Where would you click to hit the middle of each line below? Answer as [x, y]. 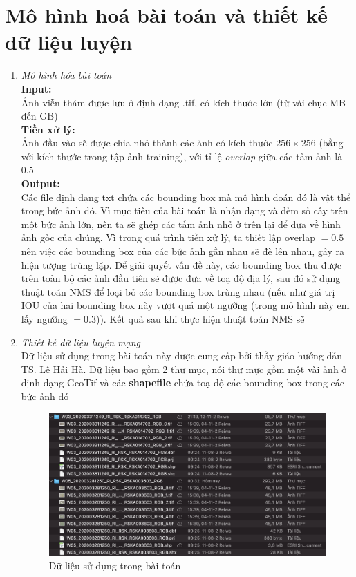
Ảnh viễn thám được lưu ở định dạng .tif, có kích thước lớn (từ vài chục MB [184, 102]
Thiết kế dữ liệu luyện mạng [81, 342]
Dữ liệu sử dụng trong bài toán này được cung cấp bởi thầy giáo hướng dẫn [182, 356]
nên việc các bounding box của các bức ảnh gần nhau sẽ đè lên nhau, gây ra [182, 251]
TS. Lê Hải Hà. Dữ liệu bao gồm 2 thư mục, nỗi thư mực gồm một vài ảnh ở [184, 369]
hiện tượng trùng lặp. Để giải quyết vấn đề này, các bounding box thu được [181, 264]
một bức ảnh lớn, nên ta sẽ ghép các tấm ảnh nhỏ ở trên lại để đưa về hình [181, 224]
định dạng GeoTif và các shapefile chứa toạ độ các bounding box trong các [183, 382]
